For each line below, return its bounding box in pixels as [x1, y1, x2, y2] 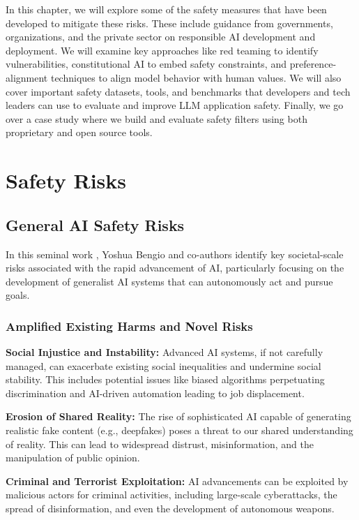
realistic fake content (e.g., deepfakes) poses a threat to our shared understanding [6, 423, 353, 438]
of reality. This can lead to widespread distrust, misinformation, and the [6, 436, 314, 451]
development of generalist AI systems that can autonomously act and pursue [6, 274, 333, 288]
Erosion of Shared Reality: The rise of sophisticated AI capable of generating [6, 409, 351, 424]
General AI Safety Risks [6, 214, 185, 235]
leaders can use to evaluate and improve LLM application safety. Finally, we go [6, 98, 344, 112]
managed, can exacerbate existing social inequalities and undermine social [6, 358, 321, 373]
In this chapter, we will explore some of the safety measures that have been [6, 2, 327, 16]
